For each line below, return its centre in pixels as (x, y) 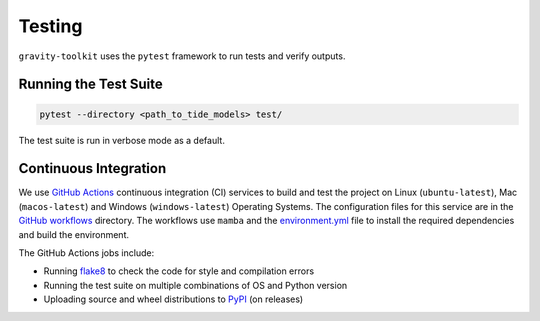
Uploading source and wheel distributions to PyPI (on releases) (173, 299)
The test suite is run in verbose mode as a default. (121, 140)
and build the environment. (74, 234)
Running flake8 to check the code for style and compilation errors (179, 271)
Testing (50, 26)
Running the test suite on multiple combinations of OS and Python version (195, 285)
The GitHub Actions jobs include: (86, 253)
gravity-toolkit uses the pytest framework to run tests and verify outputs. (182, 56)
